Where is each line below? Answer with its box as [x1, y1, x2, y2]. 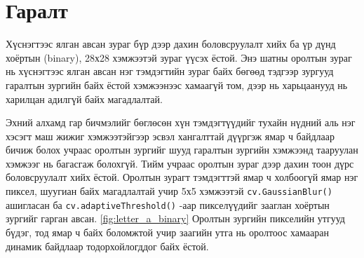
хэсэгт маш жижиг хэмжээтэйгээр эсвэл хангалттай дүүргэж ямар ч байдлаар [6, 128, 335, 143]
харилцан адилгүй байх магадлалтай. [6, 91, 163, 106]
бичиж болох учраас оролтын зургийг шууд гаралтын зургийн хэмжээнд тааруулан [6, 142, 358, 157]
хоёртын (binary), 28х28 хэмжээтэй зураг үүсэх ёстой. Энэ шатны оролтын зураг [6, 50, 352, 64]
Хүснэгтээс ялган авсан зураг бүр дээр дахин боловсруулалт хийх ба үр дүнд [6, 36, 336, 51]
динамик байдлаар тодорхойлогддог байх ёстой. [6, 238, 209, 253]
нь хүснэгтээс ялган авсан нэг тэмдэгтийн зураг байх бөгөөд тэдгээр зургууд [6, 64, 334, 79]
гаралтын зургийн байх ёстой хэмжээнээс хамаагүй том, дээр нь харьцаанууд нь [6, 77, 348, 92]
